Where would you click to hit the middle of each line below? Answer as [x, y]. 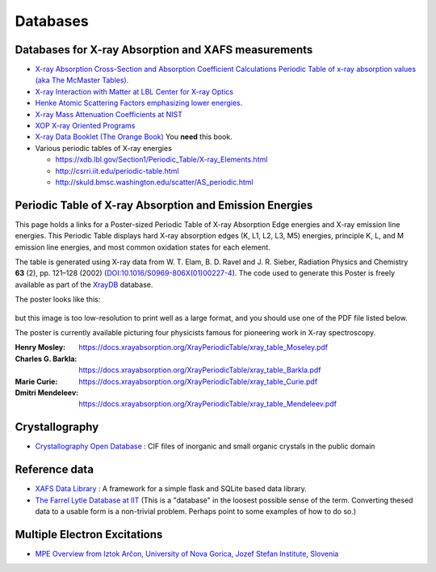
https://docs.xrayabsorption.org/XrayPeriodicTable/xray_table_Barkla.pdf [200, 370]
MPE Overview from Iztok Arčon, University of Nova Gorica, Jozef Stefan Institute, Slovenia [187, 553]
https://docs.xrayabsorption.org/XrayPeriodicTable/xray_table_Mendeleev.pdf [208, 404]
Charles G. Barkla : [46, 359]
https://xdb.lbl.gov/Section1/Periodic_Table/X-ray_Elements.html [161, 160]
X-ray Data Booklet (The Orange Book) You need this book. [134, 137]
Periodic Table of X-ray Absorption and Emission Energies [164, 205]
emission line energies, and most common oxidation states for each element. [143, 247]
